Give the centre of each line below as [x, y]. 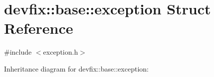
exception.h [61, 52]
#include [18, 52]
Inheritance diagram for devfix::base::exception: [76, 68]
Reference [39, 28]
